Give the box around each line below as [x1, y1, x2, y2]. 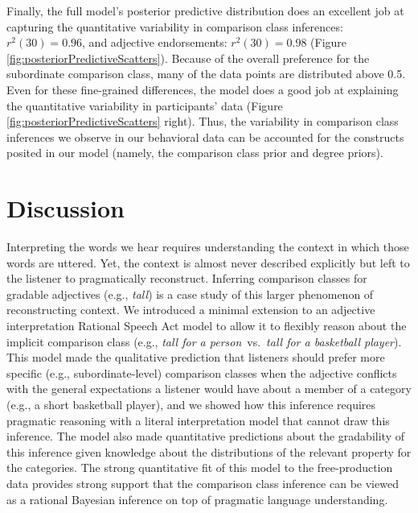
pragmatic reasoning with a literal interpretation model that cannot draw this [6, 412, 390, 428]
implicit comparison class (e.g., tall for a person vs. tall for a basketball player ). [6, 333, 402, 350]
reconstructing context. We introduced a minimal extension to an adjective [6, 301, 375, 318]
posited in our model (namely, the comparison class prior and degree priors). [6, 144, 383, 161]
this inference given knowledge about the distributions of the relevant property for [6, 443, 412, 460]
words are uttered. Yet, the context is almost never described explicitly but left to [6, 254, 410, 271]
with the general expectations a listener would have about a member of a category [6, 380, 412, 397]
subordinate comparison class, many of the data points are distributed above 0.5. [6, 65, 406, 82]
